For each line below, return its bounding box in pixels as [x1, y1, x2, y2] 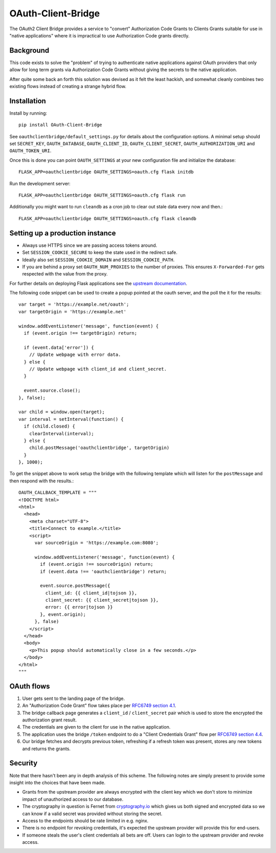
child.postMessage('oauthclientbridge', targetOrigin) [29, 445, 170, 451]
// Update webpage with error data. [29, 352, 121, 358]
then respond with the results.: [9, 478, 74, 484]
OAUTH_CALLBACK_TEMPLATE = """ [18, 489, 97, 496]
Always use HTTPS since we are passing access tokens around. [22, 242, 157, 248]
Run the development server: [9, 180, 71, 186]
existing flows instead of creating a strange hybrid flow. [9, 83, 127, 90]
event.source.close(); [24, 388, 81, 394]
